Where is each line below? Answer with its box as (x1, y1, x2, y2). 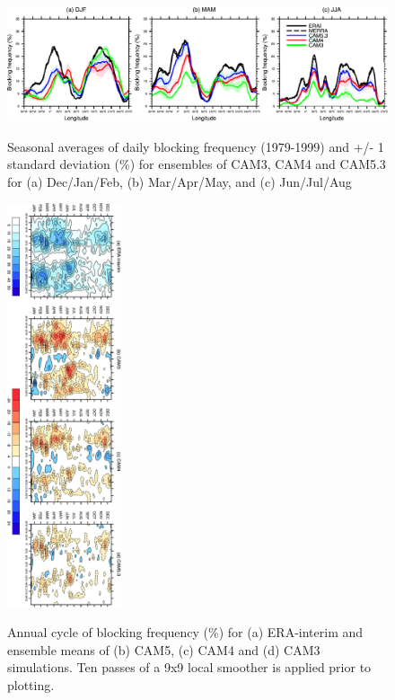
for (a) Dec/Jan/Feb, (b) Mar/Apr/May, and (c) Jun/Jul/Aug (7, 172, 352, 191)
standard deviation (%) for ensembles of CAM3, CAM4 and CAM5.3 (7, 155, 386, 173)
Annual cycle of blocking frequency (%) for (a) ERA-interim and (7, 623, 364, 642)
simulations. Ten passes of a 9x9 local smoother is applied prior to (7, 658, 372, 677)
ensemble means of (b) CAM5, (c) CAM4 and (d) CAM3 (7, 640, 320, 659)
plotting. (7, 675, 55, 694)
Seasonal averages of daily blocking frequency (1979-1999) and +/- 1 (7, 137, 384, 155)
